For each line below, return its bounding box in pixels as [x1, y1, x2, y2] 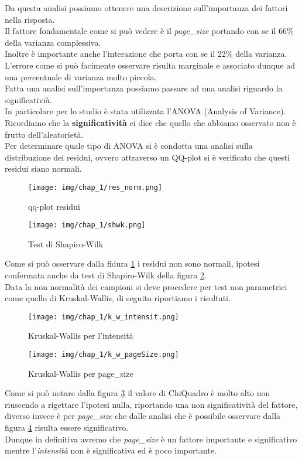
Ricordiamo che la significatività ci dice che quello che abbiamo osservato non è [5, 116, 296, 128]
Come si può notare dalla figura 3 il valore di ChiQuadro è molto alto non [5, 387, 270, 399]
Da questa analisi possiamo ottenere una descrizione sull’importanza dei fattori [5, 2, 288, 13]
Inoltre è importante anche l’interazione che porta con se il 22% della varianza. [5, 47, 287, 60]
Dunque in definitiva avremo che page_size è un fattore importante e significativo [5, 432, 297, 445]
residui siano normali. [5, 162, 82, 175]
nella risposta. [5, 13, 55, 25]
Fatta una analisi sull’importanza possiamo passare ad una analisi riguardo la [5, 82, 283, 94]
